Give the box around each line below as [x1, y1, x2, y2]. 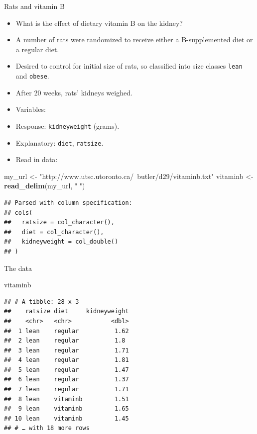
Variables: [15, 104, 46, 114]
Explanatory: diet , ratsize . [15, 137, 104, 148]
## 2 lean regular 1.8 [4, 337, 126, 345]
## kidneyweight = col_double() [4, 238, 119, 246]
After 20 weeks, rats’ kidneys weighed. [15, 87, 132, 97]
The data [4, 262, 32, 273]
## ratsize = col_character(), [4, 219, 115, 226]
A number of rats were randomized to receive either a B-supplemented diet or [15, 34, 253, 45]
